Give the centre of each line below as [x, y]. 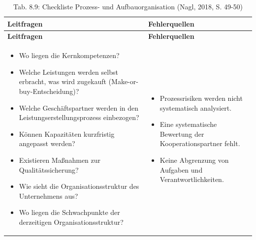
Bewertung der [182, 134]
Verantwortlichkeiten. [192, 179]
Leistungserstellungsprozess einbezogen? [79, 117]
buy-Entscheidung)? [49, 91]
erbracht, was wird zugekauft [63, 81]
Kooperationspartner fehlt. [200, 143]
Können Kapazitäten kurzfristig [67, 134]
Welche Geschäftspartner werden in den [79, 107]
